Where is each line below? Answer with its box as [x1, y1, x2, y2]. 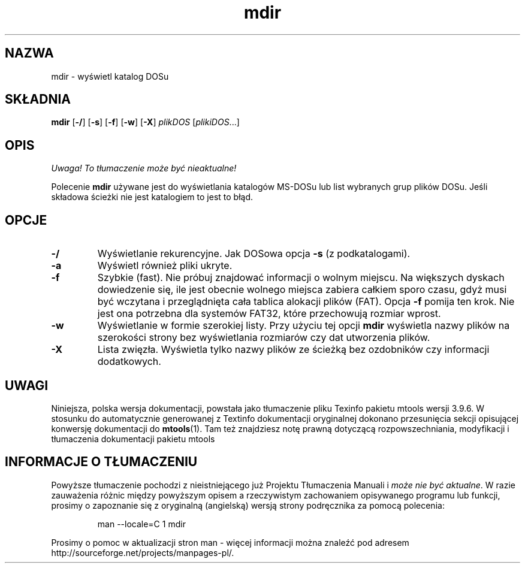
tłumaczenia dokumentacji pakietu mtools [51, 433, 215, 444]
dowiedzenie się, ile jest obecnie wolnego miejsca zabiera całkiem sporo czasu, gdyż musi [97, 283, 507, 296]
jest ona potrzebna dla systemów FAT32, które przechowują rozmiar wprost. [97, 307, 441, 320]
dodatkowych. [97, 355, 161, 368]
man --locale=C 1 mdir [97, 518, 186, 529]
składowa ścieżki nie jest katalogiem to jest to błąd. [51, 192, 254, 203]
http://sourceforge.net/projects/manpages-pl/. [51, 547, 234, 558]
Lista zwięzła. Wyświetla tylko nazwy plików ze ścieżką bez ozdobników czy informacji [97, 343, 490, 356]
